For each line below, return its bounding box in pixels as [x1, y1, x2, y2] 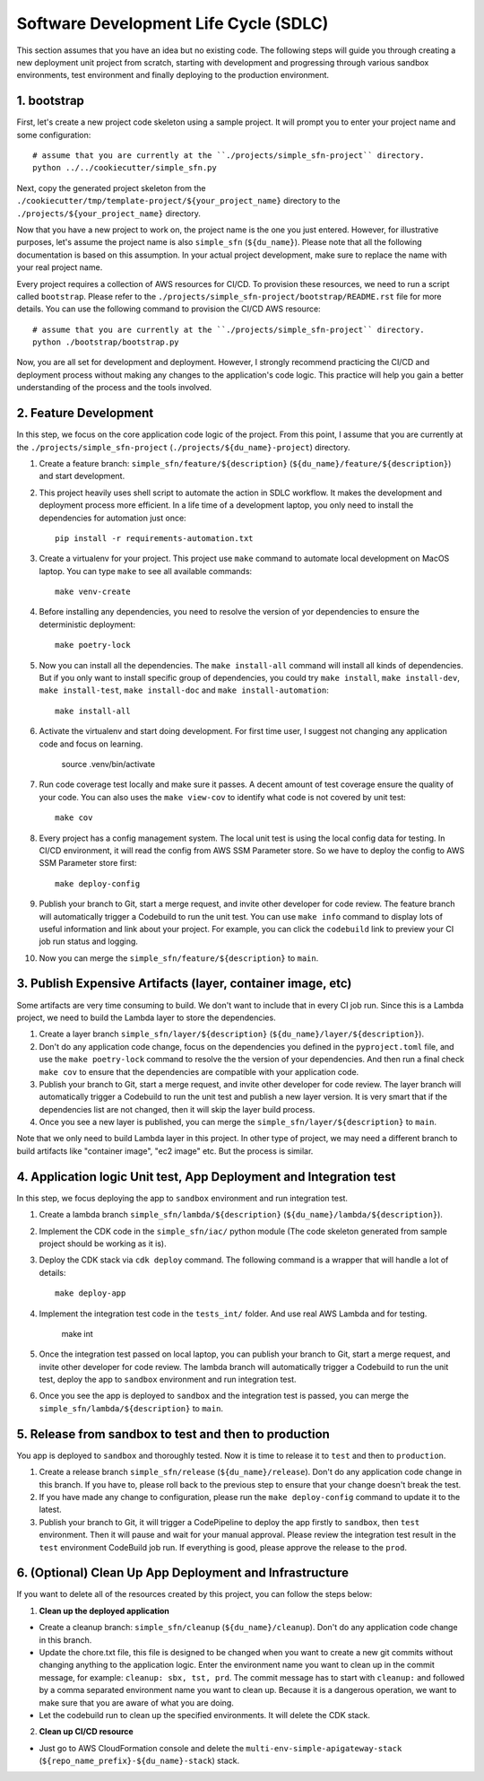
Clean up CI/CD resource [39, 1726, 134, 1737]
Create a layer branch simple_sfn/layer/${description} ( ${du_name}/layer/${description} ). [39, 1028, 425, 1040]
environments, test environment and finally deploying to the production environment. [16, 70, 330, 81]
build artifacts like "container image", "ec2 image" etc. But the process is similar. [16, 1145, 314, 1157]
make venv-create [55, 587, 131, 597]
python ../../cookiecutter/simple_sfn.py [32, 162, 217, 173]
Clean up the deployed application [39, 1605, 170, 1616]
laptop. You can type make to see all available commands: [39, 565, 253, 576]
